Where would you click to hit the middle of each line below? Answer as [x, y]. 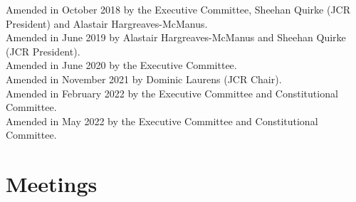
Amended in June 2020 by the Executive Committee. [121, 65]
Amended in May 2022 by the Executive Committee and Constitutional [162, 121]
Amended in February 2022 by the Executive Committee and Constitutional [172, 93]
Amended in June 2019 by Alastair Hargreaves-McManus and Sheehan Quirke [176, 37]
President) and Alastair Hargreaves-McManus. [107, 23]
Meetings [52, 184]
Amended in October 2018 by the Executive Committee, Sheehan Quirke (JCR [178, 9]
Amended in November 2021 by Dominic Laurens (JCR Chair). [144, 79]
